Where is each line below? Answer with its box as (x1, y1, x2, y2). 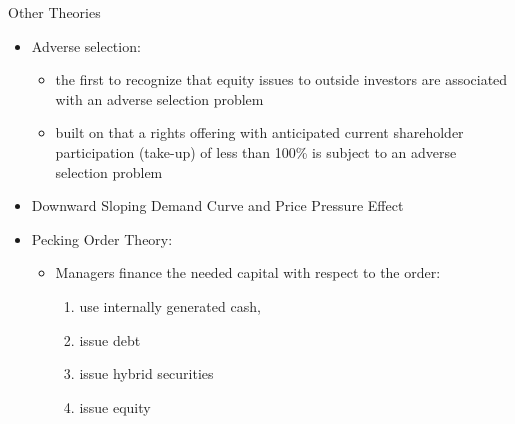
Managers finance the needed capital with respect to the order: (55, 262, 441, 283)
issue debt (79, 329, 141, 350)
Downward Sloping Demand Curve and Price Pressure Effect (31, 195, 404, 216)
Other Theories (8, 2, 101, 22)
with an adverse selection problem (55, 88, 264, 109)
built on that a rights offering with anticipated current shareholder (55, 122, 464, 143)
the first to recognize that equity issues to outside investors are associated (55, 69, 508, 90)
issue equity (79, 396, 151, 417)
